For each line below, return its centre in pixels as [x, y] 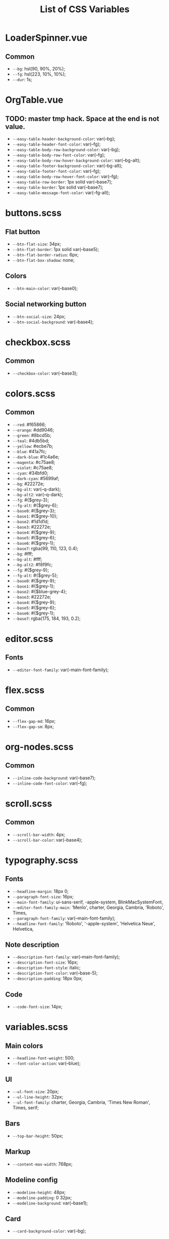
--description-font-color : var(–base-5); [55, 973]
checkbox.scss [38, 342]
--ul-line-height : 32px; [38, 1097]
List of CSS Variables [85, 9]
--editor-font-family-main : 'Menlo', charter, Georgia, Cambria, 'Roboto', [88, 907]
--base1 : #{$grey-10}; [35, 516]
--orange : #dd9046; [33, 430]
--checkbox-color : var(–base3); [45, 373]
